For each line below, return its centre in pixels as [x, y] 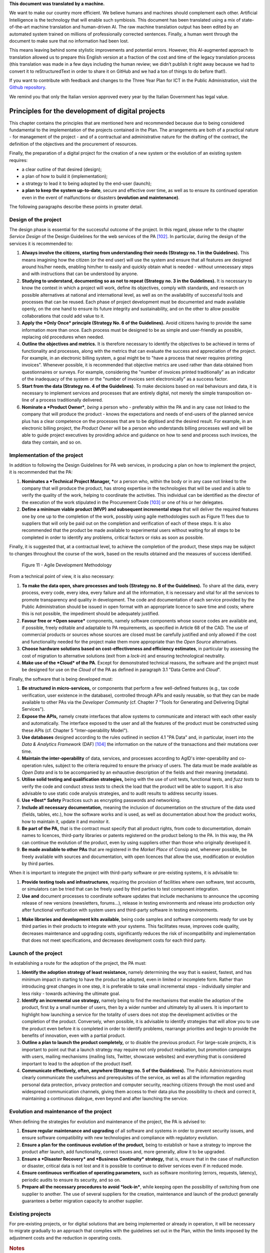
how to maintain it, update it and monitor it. [66, 821]
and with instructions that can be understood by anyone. [80, 274]
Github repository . [28, 87]
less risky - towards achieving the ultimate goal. [71, 993]
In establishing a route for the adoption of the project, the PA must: [78, 963]
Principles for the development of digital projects [87, 111]
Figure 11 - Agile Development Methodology [67, 565]
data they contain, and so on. [52, 442]
